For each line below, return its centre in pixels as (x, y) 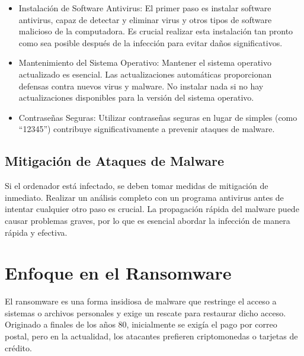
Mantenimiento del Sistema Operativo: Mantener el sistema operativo (145, 62)
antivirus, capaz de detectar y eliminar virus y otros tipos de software (145, 19)
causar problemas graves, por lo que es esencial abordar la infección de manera (148, 220)
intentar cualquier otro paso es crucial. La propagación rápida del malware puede (152, 209)
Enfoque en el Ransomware (118, 273)
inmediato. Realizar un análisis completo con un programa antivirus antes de (144, 197)
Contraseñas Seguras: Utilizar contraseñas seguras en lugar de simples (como (158, 117)
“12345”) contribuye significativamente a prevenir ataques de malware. (147, 129)
